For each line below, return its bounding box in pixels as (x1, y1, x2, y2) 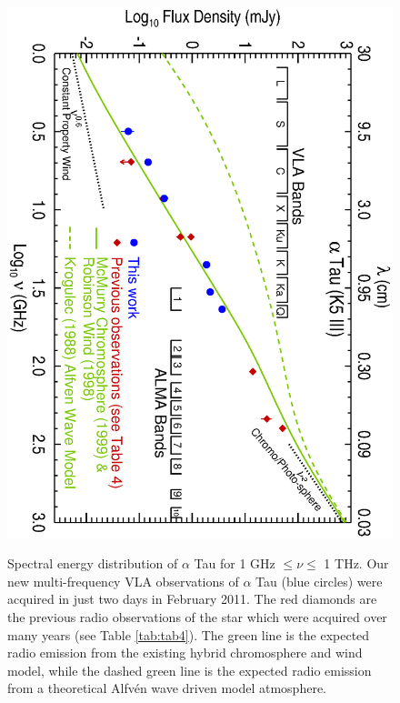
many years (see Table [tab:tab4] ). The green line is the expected (7, 625, 370, 644)
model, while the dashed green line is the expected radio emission (7, 660, 372, 679)
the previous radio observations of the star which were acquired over (7, 607, 387, 626)
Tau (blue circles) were (255, 571, 383, 590)
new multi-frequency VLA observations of (7, 571, 239, 590)
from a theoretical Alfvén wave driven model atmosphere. (7, 678, 326, 698)
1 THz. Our (324, 554, 389, 573)
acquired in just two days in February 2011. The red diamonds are (7, 589, 377, 608)
